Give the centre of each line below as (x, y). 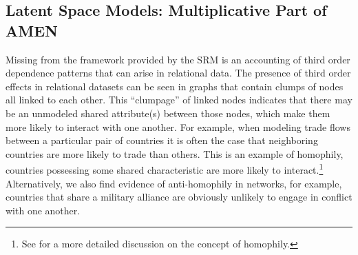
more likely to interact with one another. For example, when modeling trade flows (178, 126)
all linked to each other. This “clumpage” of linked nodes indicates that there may (179, 100)
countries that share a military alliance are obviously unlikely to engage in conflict (179, 197)
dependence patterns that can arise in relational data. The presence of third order (178, 73)
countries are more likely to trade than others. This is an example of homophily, (175, 153)
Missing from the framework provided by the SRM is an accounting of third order (178, 59)
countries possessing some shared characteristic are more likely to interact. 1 (165, 169)
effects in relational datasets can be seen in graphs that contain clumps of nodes (175, 86)
